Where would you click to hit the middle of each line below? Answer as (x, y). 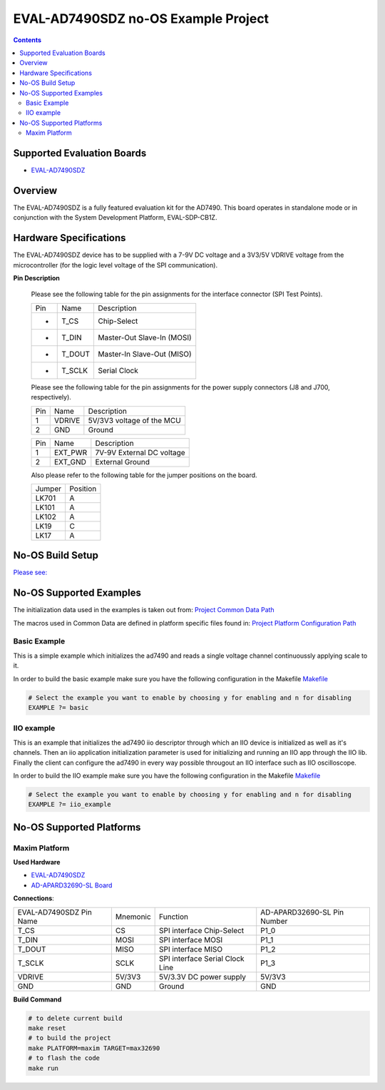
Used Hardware (37, 862)
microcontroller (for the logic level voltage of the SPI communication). (115, 265)
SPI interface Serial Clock (202, 958)
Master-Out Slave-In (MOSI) (144, 337)
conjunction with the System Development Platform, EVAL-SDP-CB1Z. (115, 218)
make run (43, 1068)
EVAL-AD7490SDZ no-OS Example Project (141, 19)
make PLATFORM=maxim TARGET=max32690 (94, 1048)
